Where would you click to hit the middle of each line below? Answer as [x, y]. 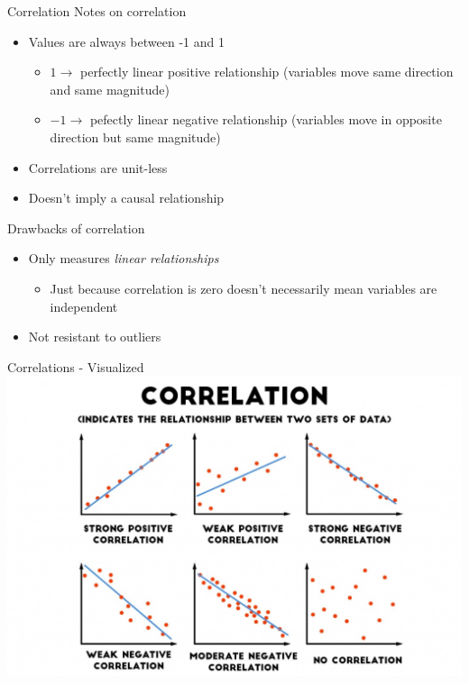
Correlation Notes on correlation [97, 11]
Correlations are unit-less [98, 167]
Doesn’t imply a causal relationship [126, 198]
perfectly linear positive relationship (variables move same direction [267, 72]
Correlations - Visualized [76, 366]
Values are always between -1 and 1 [126, 41]
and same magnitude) [110, 89]
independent [84, 306]
